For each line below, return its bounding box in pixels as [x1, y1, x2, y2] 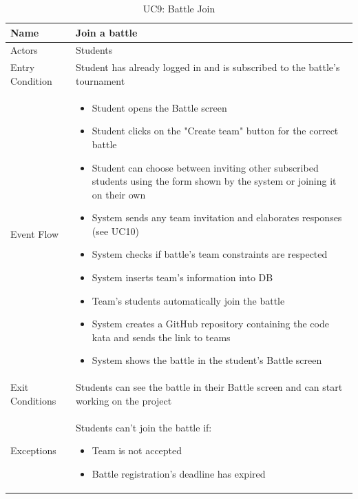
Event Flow [10, 227, 59, 241]
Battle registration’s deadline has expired [92, 466, 266, 480]
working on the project [75, 393, 172, 407]
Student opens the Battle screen [92, 100, 227, 114]
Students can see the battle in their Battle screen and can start [75, 380, 343, 394]
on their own [92, 187, 146, 201]
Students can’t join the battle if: [75, 420, 212, 434]
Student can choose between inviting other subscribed [92, 160, 319, 174]
